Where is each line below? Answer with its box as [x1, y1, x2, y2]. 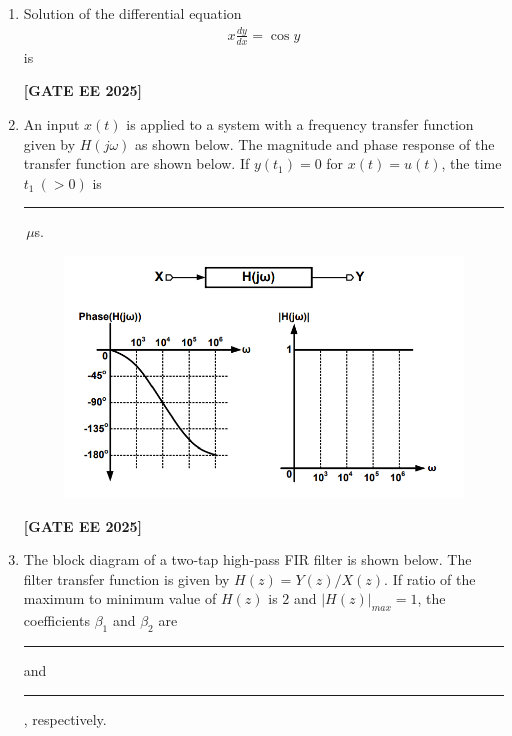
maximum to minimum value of [23, 588, 217, 609]
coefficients [23, 610, 90, 631]
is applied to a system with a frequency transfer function [126, 113, 474, 134]
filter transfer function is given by [23, 568, 230, 589]
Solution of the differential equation [23, 3, 242, 23]
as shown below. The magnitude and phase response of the [135, 133, 495, 154]
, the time [441, 153, 502, 174]
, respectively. [23, 708, 107, 729]
